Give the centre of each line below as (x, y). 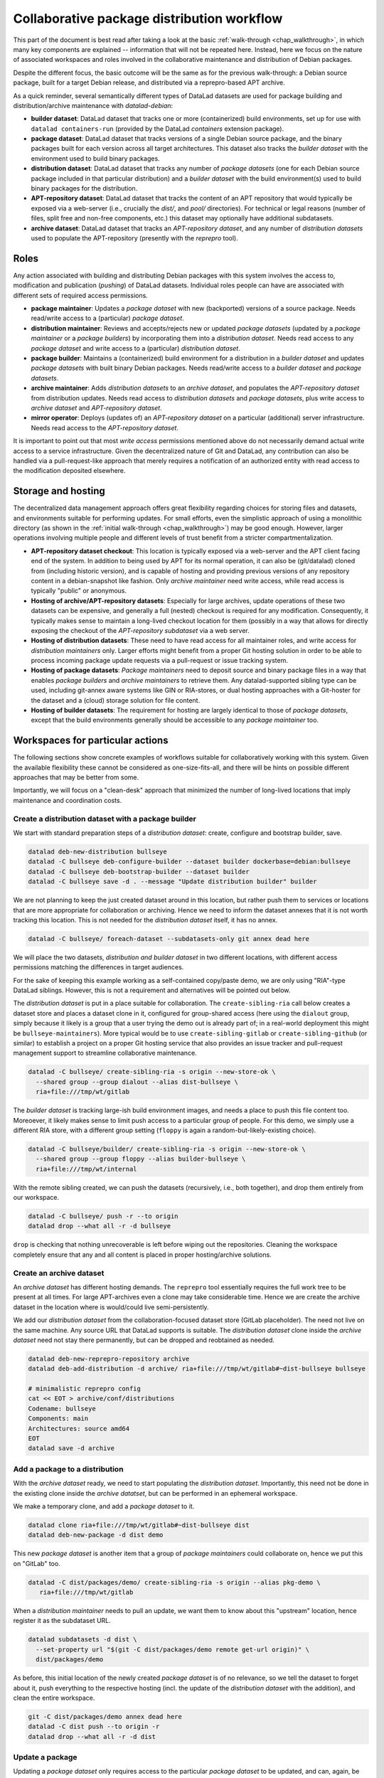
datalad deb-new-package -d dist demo (96, 1535)
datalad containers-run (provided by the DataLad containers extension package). (158, 129)
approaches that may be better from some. (76, 777)
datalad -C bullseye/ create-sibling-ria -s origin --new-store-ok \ (152, 1072)
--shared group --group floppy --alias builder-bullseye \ (141, 1159)
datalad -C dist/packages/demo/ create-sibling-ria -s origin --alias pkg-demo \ (175, 1582)
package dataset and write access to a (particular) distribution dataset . (136, 348)
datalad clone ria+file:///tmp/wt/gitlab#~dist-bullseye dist (139, 1525)
